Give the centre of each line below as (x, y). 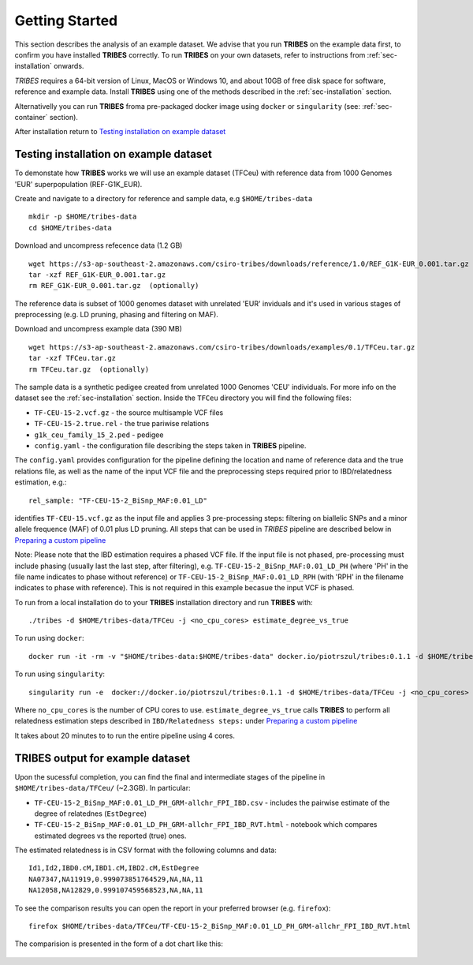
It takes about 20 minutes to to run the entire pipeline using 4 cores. (125, 735)
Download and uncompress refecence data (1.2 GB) (99, 245)
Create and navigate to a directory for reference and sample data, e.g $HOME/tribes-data (164, 198)
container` (31, 117)
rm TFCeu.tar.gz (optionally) (89, 369)
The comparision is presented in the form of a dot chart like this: (119, 944)
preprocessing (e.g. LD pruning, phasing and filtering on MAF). (116, 315)
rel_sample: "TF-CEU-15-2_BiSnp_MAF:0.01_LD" (118, 500)
